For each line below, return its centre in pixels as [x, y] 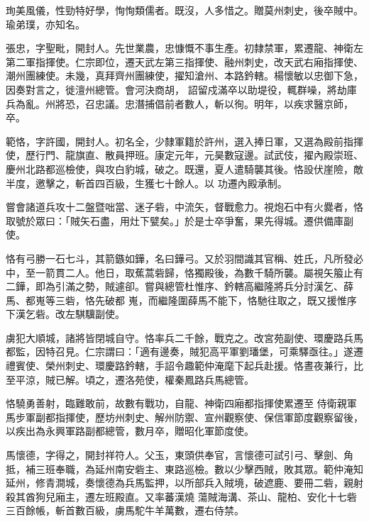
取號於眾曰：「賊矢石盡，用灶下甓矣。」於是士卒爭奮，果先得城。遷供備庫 [175, 220]
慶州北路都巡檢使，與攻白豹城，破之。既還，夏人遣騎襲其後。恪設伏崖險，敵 [184, 168]
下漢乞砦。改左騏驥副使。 [65, 314]
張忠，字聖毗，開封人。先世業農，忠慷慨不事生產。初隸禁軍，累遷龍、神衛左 [184, 48]
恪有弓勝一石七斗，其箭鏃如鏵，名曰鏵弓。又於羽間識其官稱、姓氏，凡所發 [180, 258]
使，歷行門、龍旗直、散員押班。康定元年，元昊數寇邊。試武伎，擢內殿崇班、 [184, 155]
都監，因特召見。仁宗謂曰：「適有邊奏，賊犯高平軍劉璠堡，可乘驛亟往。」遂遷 [184, 351]
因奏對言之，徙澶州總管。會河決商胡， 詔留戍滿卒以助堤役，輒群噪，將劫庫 [181, 89]
